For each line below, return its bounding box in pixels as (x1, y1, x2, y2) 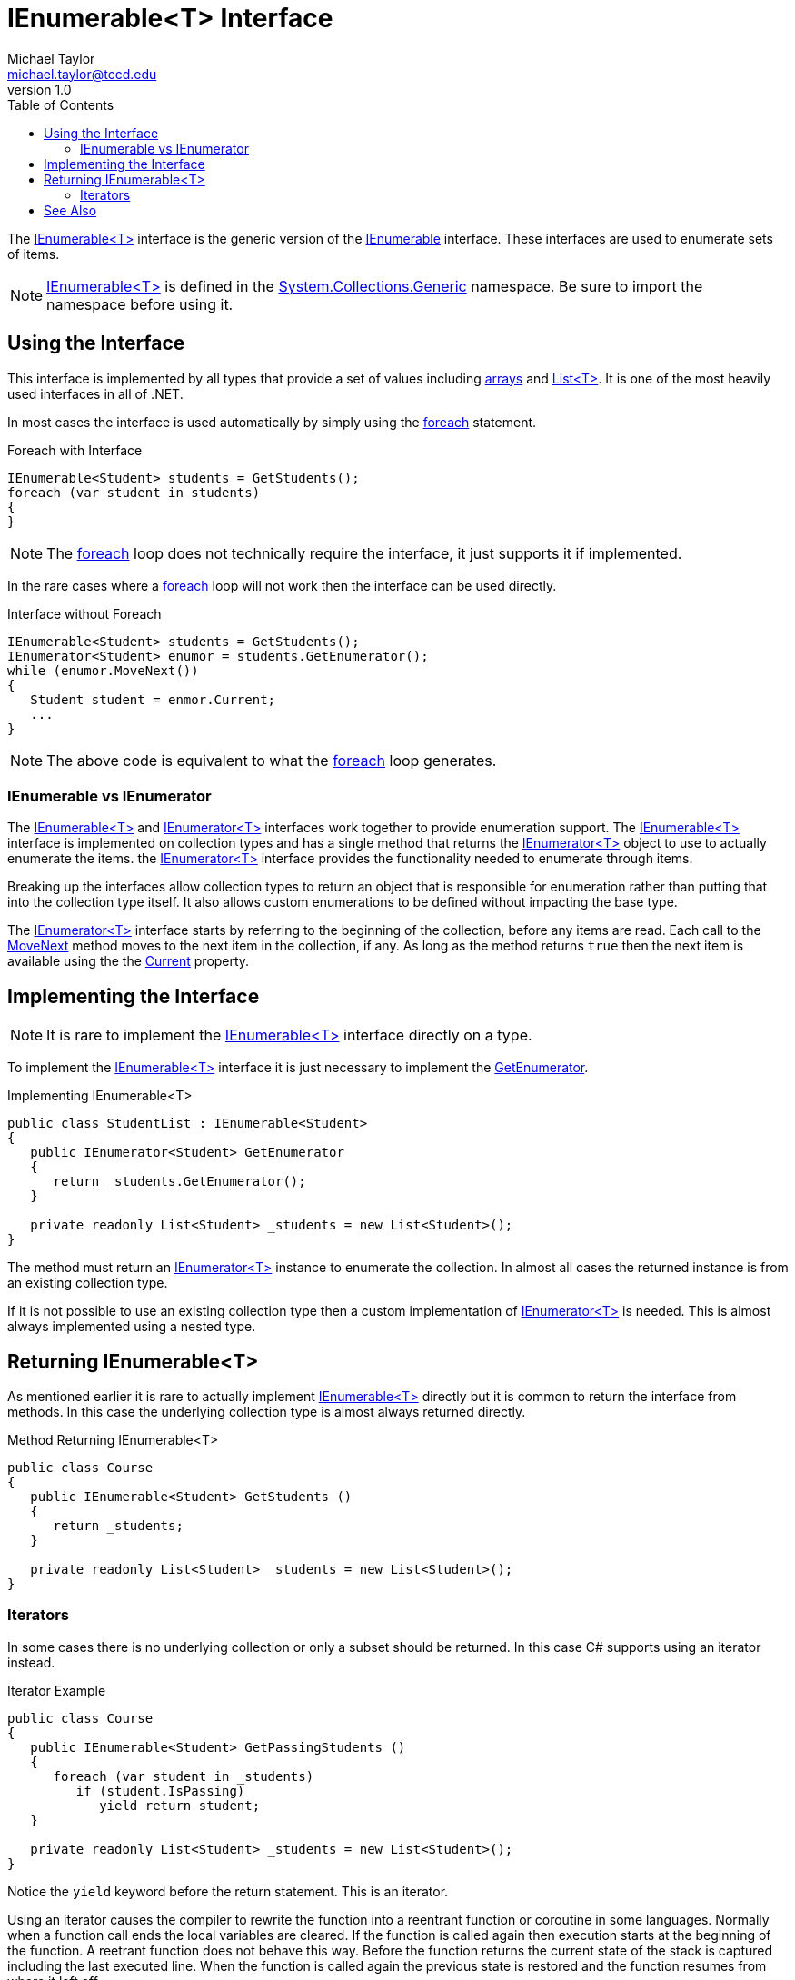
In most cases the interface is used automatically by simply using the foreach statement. (7, 413, 537, 430)
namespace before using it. (46, 294, 234, 313)
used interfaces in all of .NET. (7, 385, 184, 402)
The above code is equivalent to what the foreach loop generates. (46, 751, 497, 770)
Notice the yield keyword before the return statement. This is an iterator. (7, 1883, 449, 1899)
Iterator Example (7, 1682, 106, 1698)
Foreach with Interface (7, 442, 143, 458)
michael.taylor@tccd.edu (7, 65, 157, 82)
